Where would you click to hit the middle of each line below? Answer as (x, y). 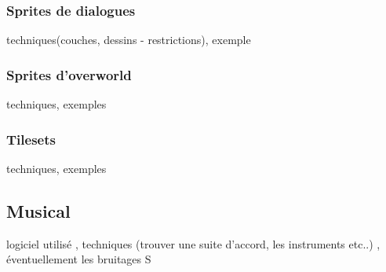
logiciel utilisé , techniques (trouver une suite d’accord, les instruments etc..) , (193, 243)
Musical (38, 210)
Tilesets (31, 139)
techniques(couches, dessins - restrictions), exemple (129, 40)
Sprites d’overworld (69, 74)
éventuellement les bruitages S (79, 259)
